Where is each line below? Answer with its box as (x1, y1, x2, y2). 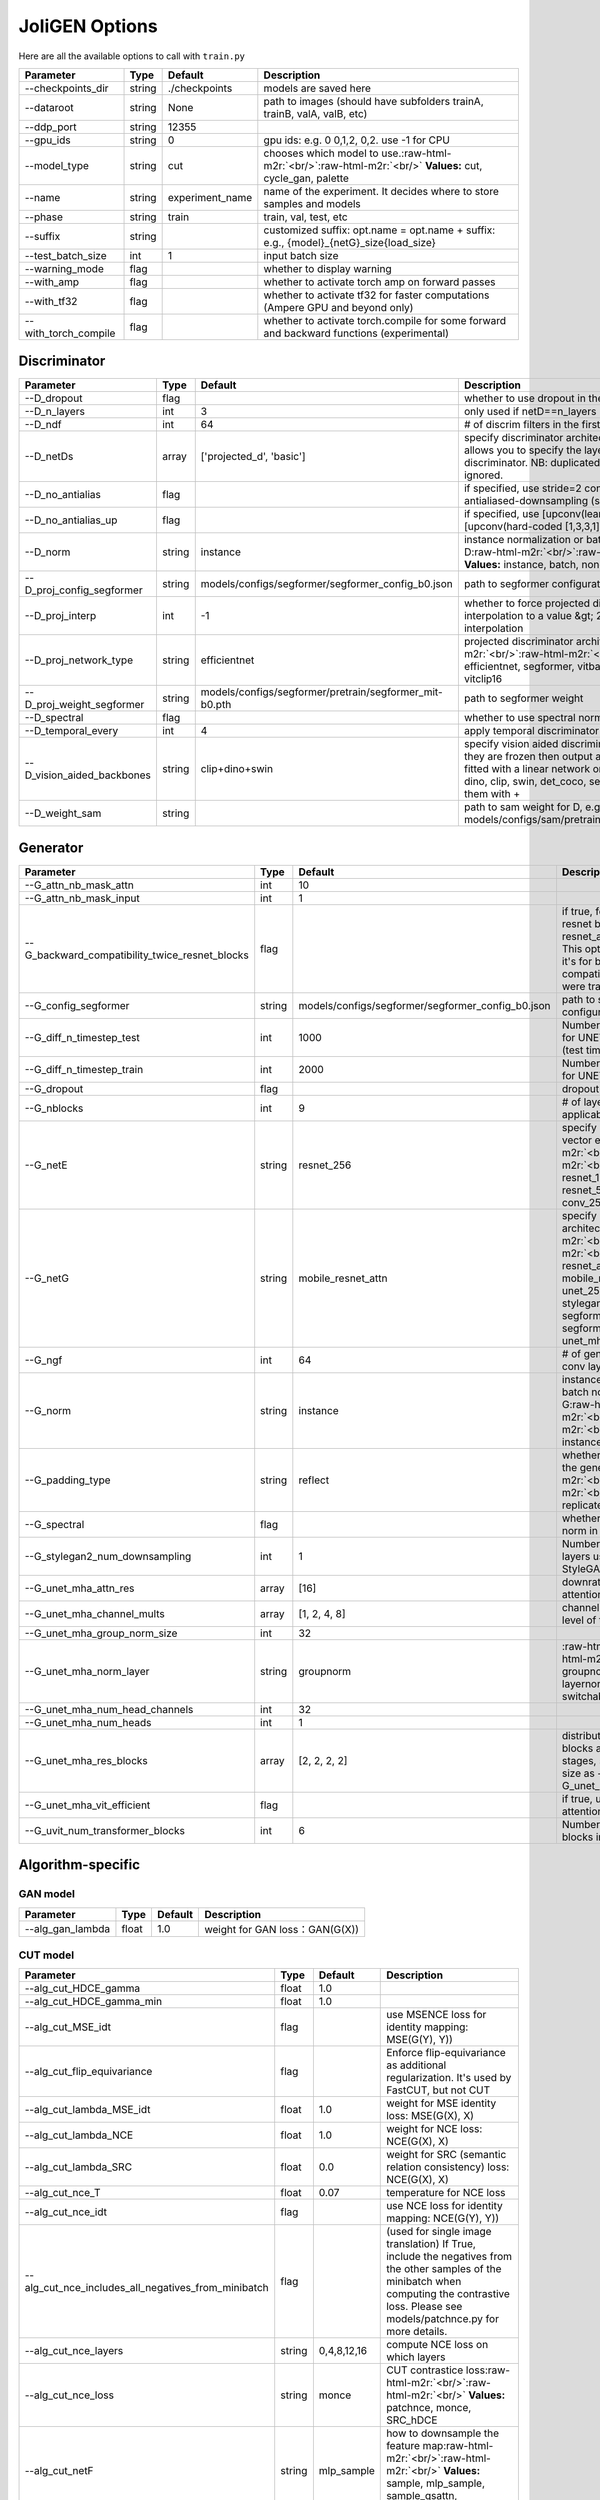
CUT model (18, 1948, 75, 1962)
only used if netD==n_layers (463, 405, 597, 419)
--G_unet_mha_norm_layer (24, 1664, 150, 1678)
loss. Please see (386, 2300, 463, 2314)
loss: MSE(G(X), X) (386, 2109, 475, 2123)
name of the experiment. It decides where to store (263, 184, 500, 198)
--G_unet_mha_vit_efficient (24, 1798, 151, 1812)
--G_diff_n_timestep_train (24, 1062, 144, 1076)
